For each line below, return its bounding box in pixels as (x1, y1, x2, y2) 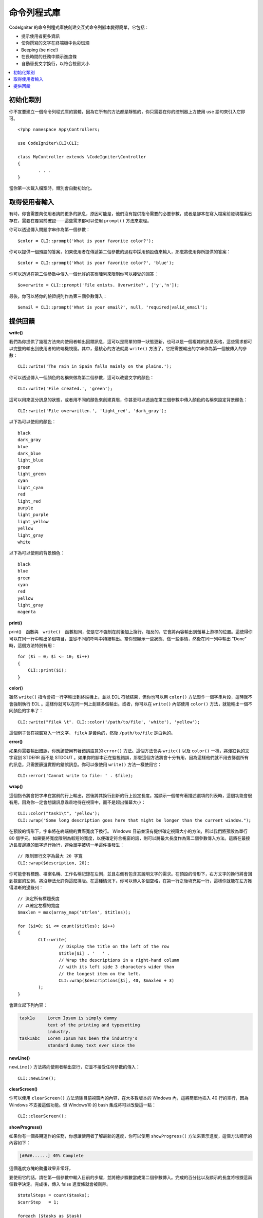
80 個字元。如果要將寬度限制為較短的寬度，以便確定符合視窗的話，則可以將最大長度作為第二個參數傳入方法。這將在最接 (9, 835, 250, 841)
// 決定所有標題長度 (18, 896, 60, 901)
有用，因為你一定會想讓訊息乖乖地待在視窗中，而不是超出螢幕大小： (9, 799, 146, 805)
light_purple (18, 512, 49, 517)
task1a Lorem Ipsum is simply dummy (19, 1015, 117, 1021)
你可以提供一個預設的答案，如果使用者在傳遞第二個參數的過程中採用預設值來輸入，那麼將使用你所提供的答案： (9, 248, 231, 254)
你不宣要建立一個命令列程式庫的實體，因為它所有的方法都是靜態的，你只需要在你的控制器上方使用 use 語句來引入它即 (9, 109, 245, 114)
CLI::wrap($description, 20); (18, 860, 90, 866)
